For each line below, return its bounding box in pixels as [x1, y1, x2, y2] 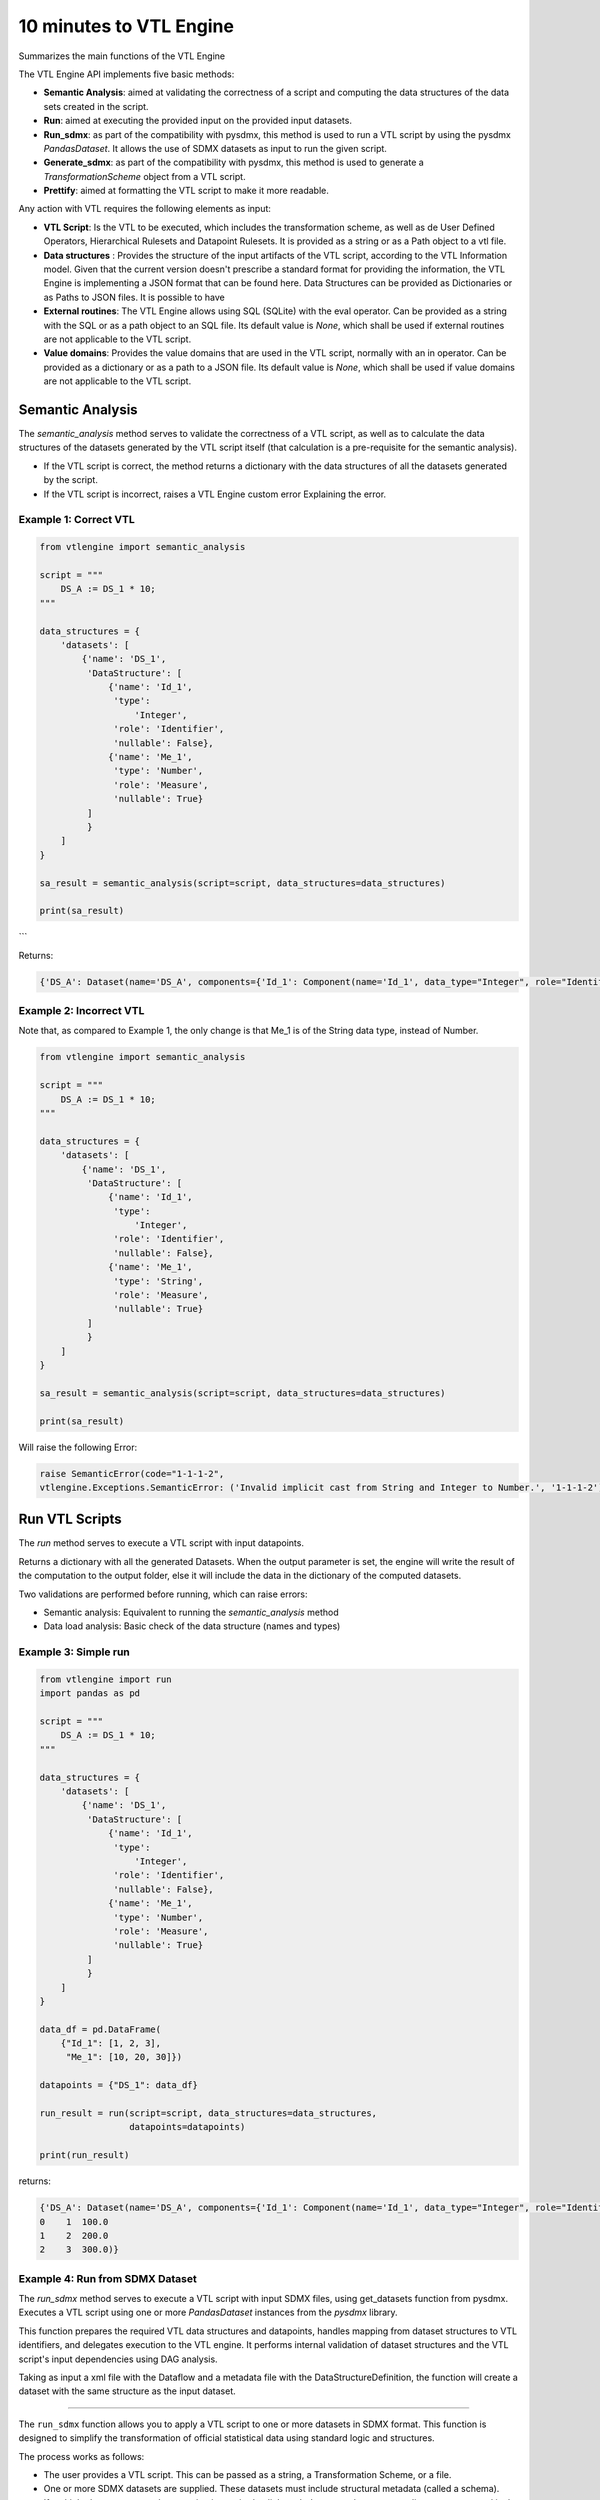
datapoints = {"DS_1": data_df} [39, 2080, 199, 2091]
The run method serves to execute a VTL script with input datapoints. [18, 1537, 305, 1549]
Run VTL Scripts [18, 1511, 122, 1528]
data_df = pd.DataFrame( [39, 2023, 162, 2035]
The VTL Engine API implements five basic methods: [18, 68, 235, 80]
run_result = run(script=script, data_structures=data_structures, [39, 2108, 378, 2119]
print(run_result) [39, 2150, 130, 2161]
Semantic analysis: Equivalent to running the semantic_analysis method [43, 1606, 339, 1618]
